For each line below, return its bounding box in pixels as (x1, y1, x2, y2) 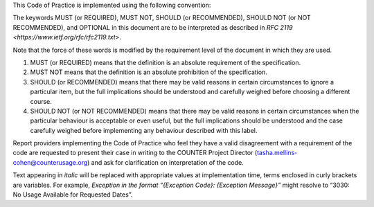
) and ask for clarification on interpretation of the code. (87, 158, 244, 166)
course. (30, 97, 52, 105)
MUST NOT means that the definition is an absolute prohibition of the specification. (30, 68, 268, 76)
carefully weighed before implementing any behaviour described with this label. (30, 126, 258, 134)
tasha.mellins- (256, 149, 298, 157)
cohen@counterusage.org (12, 158, 88, 166)
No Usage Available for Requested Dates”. (12, 190, 133, 199)
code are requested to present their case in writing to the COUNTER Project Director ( (12, 149, 258, 157)
